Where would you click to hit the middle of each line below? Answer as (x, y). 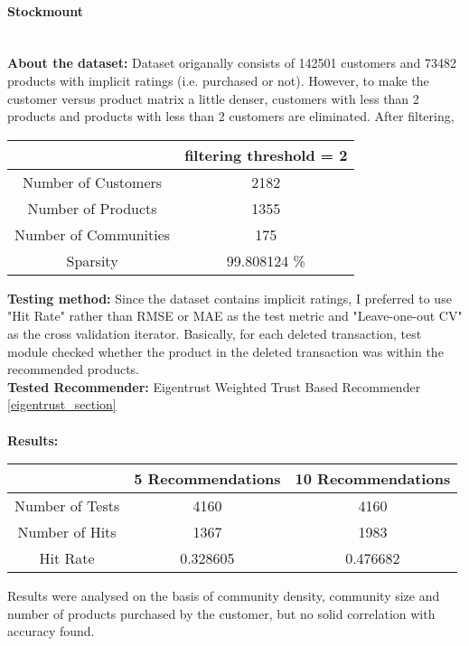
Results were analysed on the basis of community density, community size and (224, 596)
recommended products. (73, 369)
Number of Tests (67, 506)
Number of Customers (93, 182)
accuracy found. (51, 631)
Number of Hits (67, 532)
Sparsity (92, 260)
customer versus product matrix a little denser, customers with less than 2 (213, 98)
